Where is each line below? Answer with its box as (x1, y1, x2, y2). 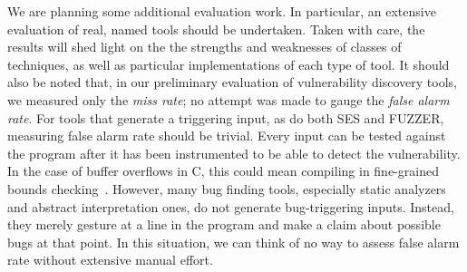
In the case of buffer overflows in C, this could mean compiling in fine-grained (7, 161, 439, 180)
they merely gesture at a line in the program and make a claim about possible (7, 215, 441, 234)
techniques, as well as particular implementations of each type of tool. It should (7, 54, 450, 73)
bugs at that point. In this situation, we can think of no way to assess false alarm (7, 232, 460, 251)
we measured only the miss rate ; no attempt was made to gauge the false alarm (7, 90, 450, 109)
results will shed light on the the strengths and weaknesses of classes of (7, 37, 402, 56)
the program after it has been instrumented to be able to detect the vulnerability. (7, 143, 461, 162)
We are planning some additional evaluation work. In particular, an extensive (7, 2, 436, 20)
